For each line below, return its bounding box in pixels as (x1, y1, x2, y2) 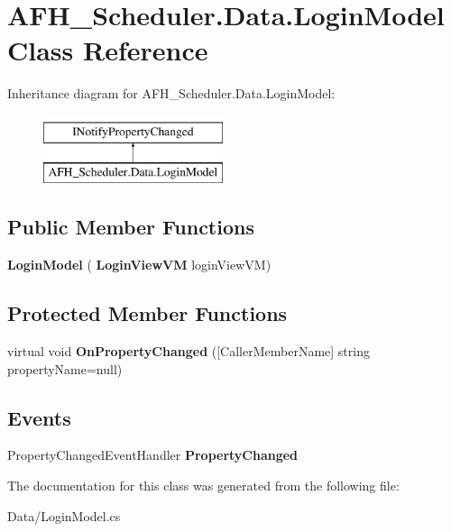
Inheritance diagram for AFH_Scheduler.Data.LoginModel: (7, 84, 336, 103)
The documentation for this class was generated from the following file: (7, 476, 400, 495)
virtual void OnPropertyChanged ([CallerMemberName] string (7, 342, 370, 361)
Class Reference (7, 32, 208, 69)
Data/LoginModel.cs (7, 506, 121, 525)
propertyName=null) (7, 359, 123, 378)
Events (7, 403, 71, 431)
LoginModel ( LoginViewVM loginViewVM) (7, 255, 272, 274)
